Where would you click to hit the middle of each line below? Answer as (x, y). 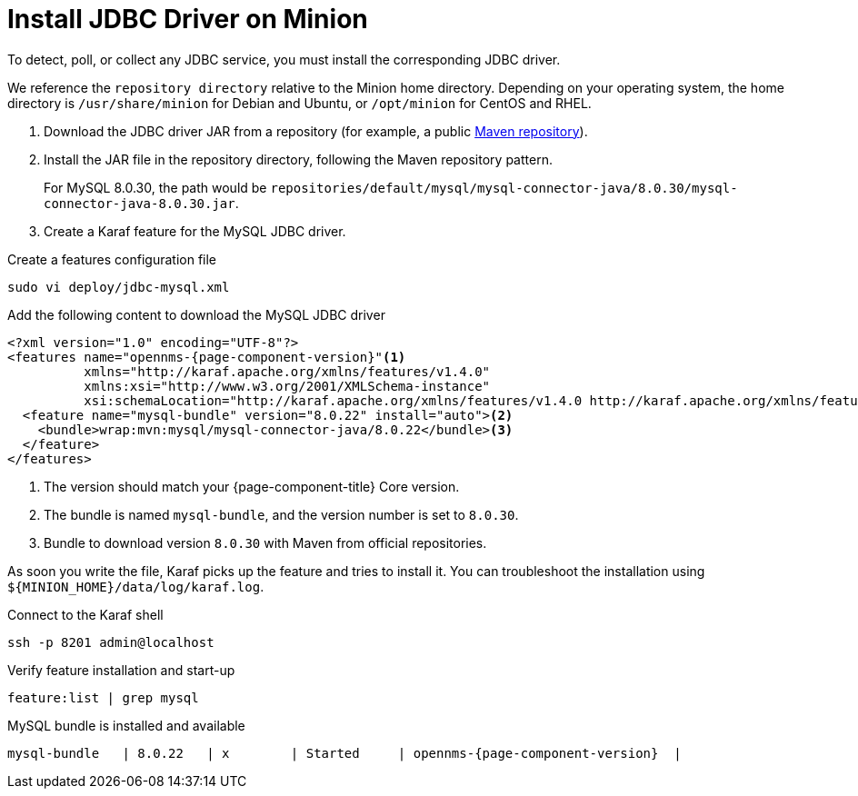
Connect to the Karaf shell (85, 614)
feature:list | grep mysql (103, 697)
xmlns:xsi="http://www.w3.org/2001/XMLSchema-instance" (287, 386)
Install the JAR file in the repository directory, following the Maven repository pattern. (298, 159)
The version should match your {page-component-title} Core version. (252, 486)
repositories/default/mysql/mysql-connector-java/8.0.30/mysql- (504, 188)
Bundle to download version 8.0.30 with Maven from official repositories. (265, 542)
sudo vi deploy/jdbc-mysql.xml (119, 287)
